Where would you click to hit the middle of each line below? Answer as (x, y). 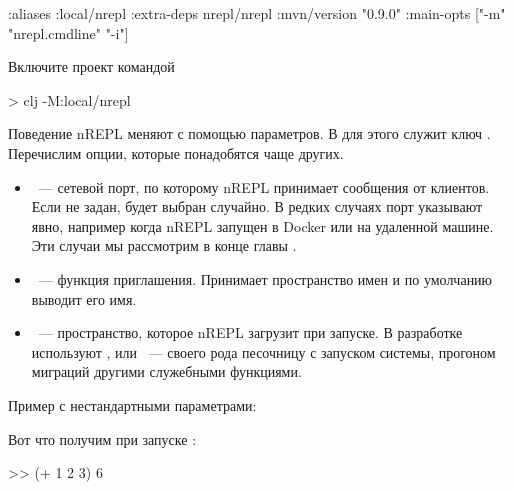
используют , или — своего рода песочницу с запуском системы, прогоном (263, 351)
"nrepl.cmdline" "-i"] (68, 32)
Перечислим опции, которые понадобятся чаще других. (176, 152)
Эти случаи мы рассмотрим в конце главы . (164, 245)
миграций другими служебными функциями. (166, 371)
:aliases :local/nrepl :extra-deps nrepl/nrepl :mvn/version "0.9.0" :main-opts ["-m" (257, 13)
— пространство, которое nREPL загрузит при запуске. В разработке (250, 332)
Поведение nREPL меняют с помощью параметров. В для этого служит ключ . (249, 133)
